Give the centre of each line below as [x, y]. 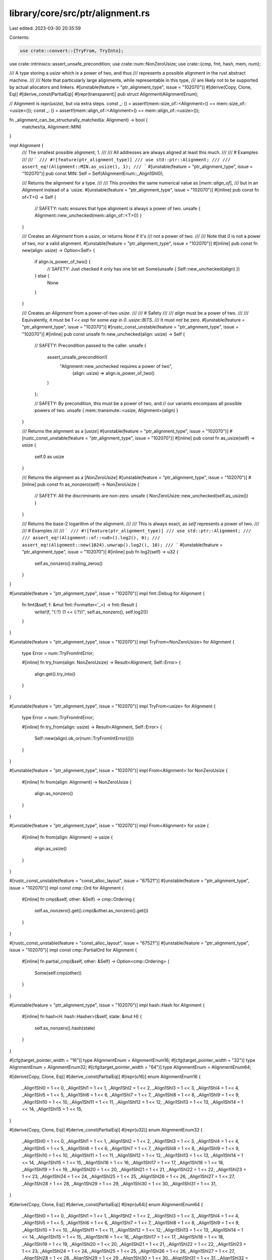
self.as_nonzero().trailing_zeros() [69, 563]
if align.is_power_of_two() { [62, 262]
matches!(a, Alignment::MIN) [52, 127]
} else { [42, 276]
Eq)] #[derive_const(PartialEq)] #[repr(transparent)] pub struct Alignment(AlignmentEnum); [104, 94]
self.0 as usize [49, 457]
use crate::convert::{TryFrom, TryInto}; [72, 51]
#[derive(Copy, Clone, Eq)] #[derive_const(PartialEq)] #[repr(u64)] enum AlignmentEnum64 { [106, 1204]
